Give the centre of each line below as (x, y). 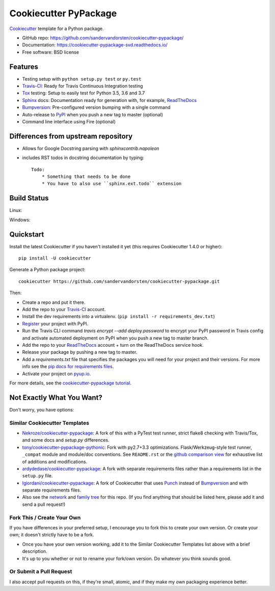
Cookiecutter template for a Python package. (57, 29)
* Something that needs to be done (86, 177)
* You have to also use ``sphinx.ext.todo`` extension (112, 184)
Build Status (29, 198)
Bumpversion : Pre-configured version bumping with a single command (96, 108)
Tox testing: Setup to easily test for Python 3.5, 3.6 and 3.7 (84, 93)
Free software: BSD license (50, 52)
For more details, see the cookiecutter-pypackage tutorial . (71, 383)
